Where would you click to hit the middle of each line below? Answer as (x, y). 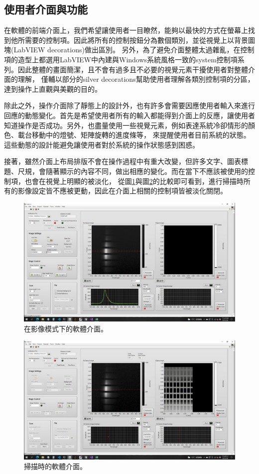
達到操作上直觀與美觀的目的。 (53, 88)
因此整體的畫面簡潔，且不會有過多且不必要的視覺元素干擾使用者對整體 (133, 69)
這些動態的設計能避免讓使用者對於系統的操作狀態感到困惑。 (102, 144)
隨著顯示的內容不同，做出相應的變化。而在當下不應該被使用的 (147, 171)
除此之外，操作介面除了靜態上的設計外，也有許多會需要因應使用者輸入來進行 (129, 105)
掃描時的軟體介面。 (55, 466)
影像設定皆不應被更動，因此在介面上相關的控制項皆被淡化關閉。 (122, 191)
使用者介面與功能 (46, 9)
